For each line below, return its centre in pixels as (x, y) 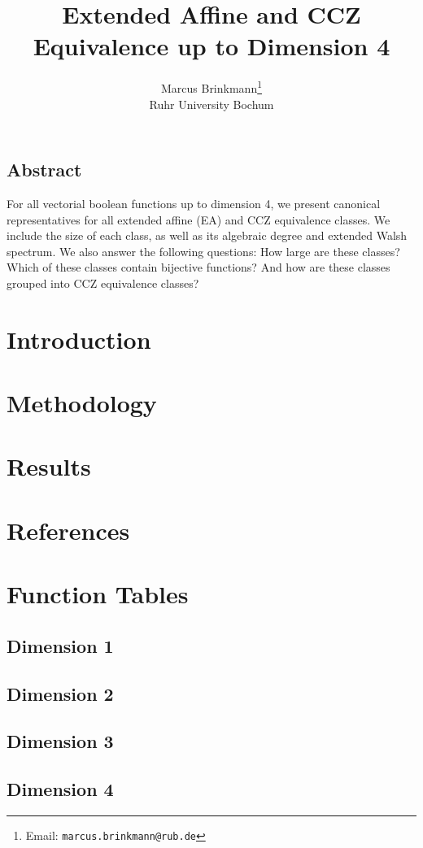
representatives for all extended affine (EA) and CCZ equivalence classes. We (198, 219)
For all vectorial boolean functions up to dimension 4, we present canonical (194, 203)
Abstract (44, 170)
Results (49, 466)
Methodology (82, 403)
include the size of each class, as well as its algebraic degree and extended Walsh (207, 235)
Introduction (79, 339)
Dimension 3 (60, 741)
